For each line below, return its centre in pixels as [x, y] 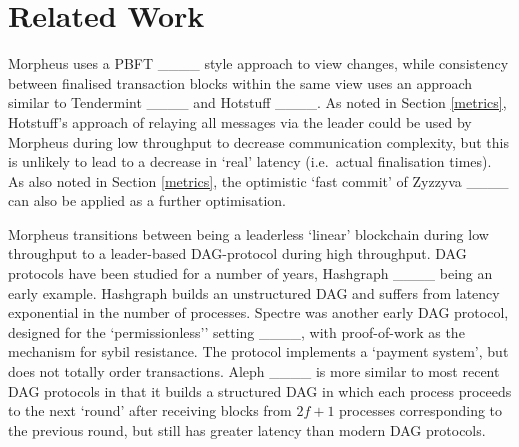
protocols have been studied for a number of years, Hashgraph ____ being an [250, 273]
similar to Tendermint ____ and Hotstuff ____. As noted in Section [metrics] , [257, 102]
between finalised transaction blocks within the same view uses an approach [240, 82]
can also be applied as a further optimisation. [147, 200]
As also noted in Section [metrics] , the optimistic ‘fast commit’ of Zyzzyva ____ [258, 180]
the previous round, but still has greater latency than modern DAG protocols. [247, 429]
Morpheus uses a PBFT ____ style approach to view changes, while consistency [258, 63]
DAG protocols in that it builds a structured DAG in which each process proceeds [260, 390]
